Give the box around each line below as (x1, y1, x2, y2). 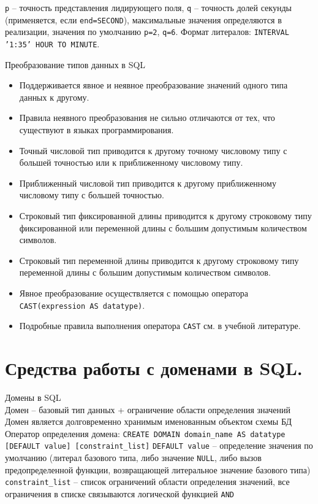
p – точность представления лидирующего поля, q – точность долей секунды (5, 1, 292, 14)
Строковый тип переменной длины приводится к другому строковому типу (19, 254, 299, 266)
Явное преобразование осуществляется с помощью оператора (19, 286, 248, 299)
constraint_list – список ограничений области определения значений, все (5, 475, 290, 488)
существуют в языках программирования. (19, 123, 174, 136)
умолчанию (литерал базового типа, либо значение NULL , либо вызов (5, 451, 262, 464)
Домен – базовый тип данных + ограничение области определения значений (5, 403, 290, 416)
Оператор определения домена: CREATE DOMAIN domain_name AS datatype (5, 427, 286, 440)
